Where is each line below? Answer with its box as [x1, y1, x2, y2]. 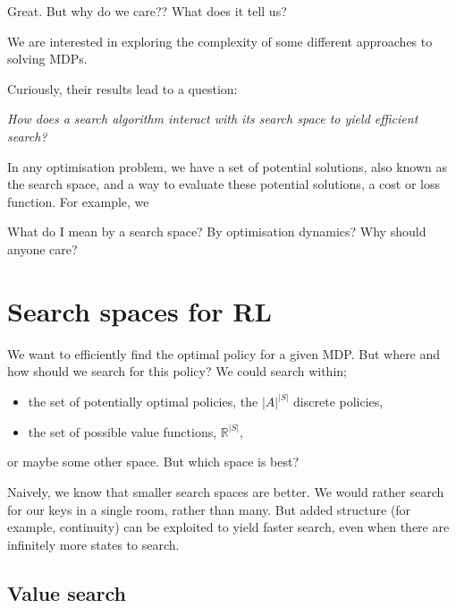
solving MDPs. [7, 49, 88, 68]
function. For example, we [7, 192, 149, 210]
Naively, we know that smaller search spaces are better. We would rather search [7, 483, 444, 501]
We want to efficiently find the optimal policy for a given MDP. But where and [7, 344, 441, 363]
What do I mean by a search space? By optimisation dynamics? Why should [7, 222, 426, 241]
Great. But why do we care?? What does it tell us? [7, 2, 287, 20]
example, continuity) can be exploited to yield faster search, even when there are [7, 518, 450, 536]
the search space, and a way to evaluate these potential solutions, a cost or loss [7, 175, 441, 193]
